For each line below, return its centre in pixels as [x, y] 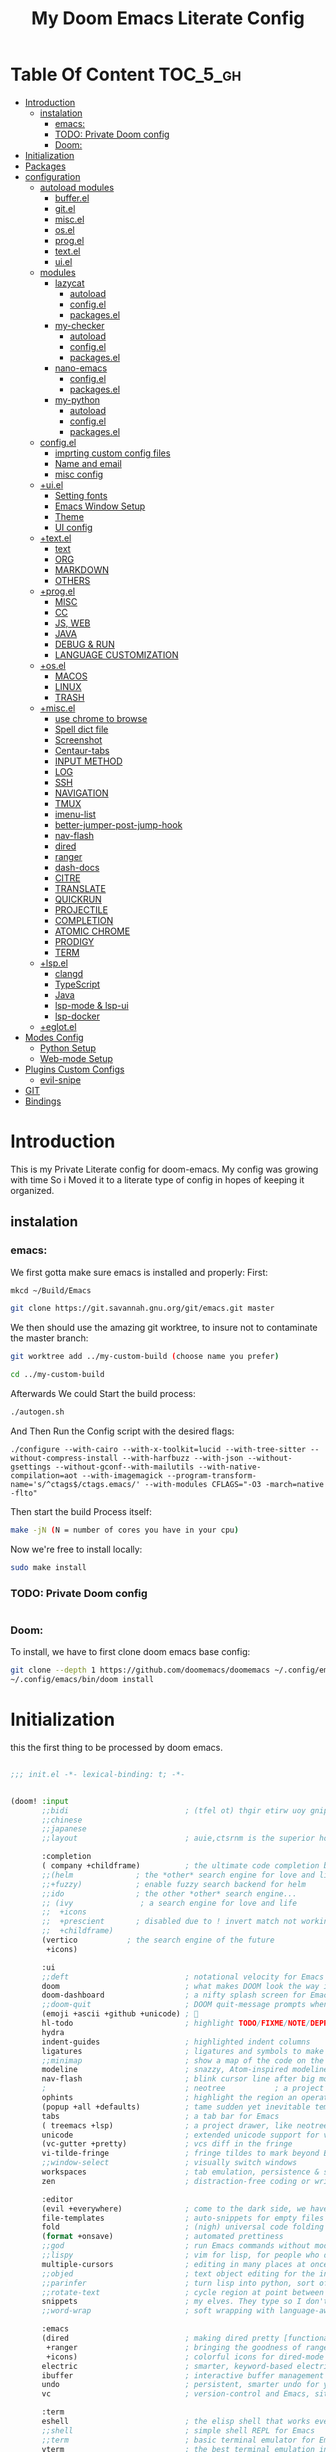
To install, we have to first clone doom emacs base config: [130, 1652]
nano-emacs [81, 368]
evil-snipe [60, 1079]
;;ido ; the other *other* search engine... [169, 1893]
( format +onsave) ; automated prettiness [162, 2237]
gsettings [31, 1467]
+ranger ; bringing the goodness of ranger [189, 2347]
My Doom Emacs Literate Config [168, 18]
